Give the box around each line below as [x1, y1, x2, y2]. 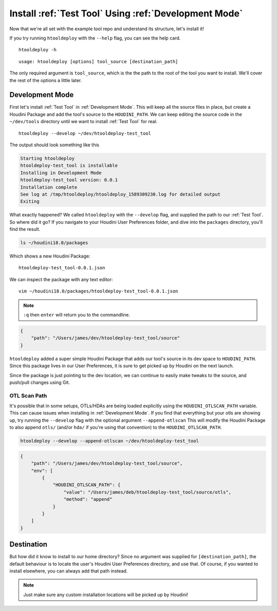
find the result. [9, 226, 41, 232]
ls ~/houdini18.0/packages [20, 240, 88, 246]
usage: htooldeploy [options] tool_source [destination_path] [18, 58, 179, 64]
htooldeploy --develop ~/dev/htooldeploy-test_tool [18, 130, 151, 136]
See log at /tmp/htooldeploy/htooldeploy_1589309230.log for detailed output [20, 191, 221, 197]
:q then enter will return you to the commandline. [23, 311, 130, 318]
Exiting [20, 199, 39, 205]
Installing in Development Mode [20, 170, 102, 175]
